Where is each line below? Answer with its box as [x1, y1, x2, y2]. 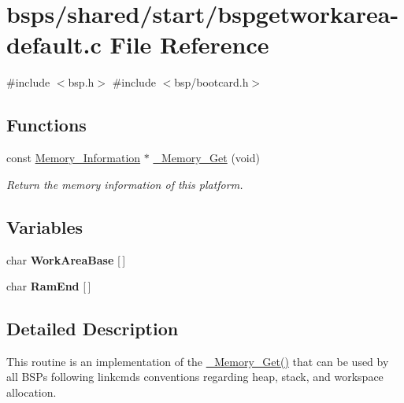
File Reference [109, 28, 269, 61]
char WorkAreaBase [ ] [6, 251, 126, 268]
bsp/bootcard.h [174, 74, 249, 91]
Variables [6, 214, 83, 238]
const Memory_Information [6, 150, 141, 166]
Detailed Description [6, 316, 179, 341]
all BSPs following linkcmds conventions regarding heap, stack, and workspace [6, 368, 384, 385]
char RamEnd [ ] [6, 278, 91, 294]
